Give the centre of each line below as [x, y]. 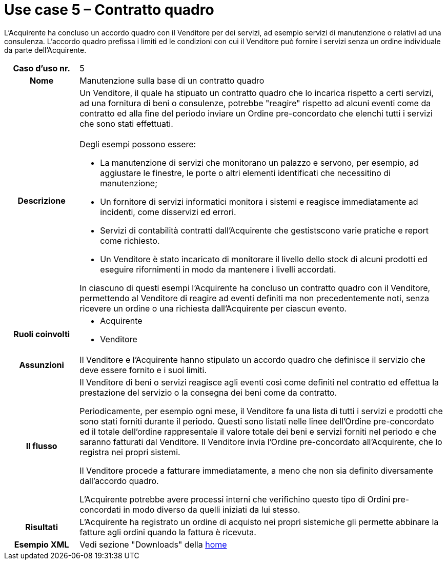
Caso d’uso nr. [42, 68]
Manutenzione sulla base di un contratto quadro [172, 80]
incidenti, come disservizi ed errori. [168, 212]
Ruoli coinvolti [42, 334]
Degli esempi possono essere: [138, 144]
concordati [100, 509]
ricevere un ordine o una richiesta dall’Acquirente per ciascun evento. [213, 308]
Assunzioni [42, 365]
